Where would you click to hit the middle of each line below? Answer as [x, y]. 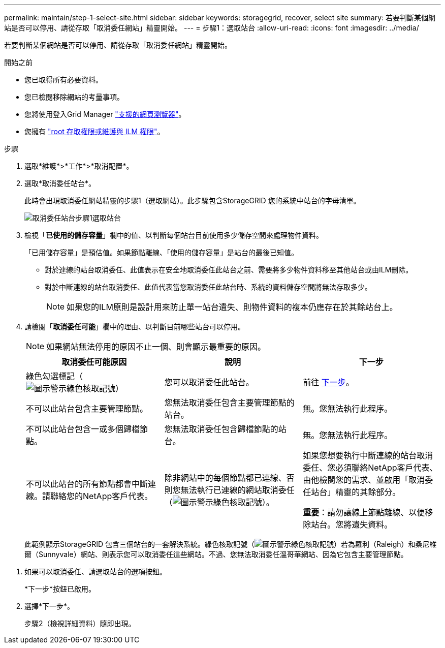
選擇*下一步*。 [50, 606]
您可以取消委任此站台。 [209, 382]
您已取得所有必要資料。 [63, 80]
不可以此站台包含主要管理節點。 [87, 409]
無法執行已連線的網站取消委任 [237, 490]
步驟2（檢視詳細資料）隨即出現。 [80, 623]
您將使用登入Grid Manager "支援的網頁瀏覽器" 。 [105, 114]
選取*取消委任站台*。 [60, 183]
